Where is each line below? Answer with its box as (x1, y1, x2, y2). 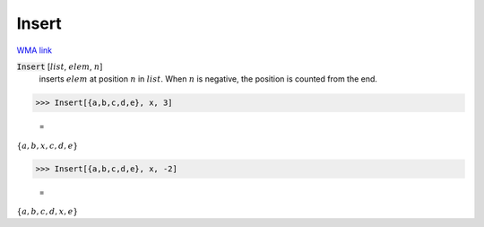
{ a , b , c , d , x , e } (16, 206, 79, 217)
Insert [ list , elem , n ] (16, 61, 103, 72)
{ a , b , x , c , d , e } (16, 140, 79, 151)
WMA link (16, 45, 53, 56)
